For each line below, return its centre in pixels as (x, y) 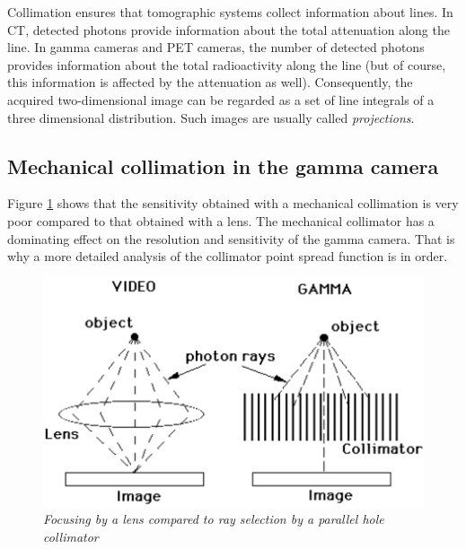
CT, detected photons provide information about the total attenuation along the (229, 29)
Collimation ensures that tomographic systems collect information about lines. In (230, 12)
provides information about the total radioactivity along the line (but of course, (227, 64)
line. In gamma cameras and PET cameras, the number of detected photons (216, 47)
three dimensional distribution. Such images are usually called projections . (211, 117)
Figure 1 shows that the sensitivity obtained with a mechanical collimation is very (233, 203)
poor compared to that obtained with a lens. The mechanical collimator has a (221, 220)
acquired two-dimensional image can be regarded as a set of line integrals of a (221, 99)
